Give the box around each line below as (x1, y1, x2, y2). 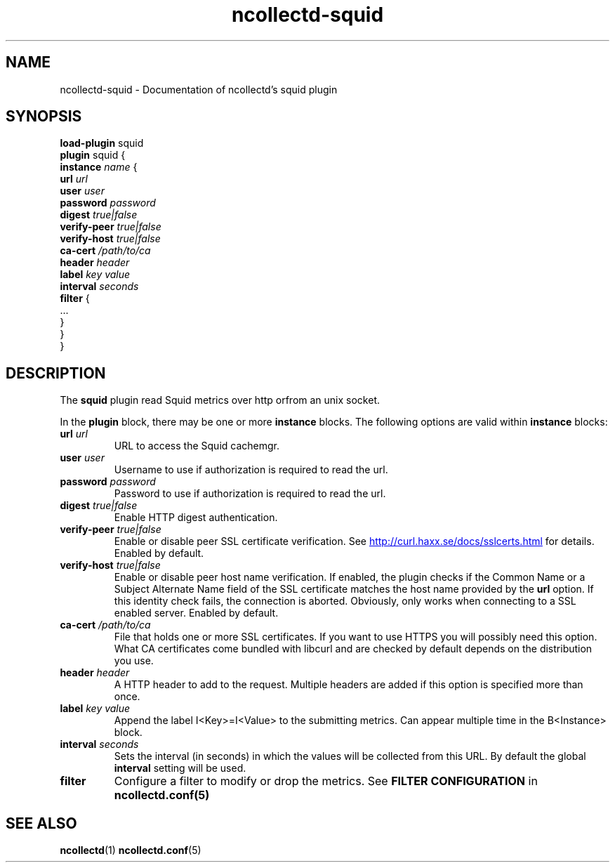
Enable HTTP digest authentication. (114, 511, 278, 524)
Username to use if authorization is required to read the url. (114, 463, 388, 476)
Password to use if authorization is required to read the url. (114, 487, 386, 500)
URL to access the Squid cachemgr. (114, 440, 279, 452)
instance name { (60, 161, 138, 173)
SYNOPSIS (6, 107, 82, 126)
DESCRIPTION (6, 364, 106, 382)
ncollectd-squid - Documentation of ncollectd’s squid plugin (60, 83, 338, 96)
